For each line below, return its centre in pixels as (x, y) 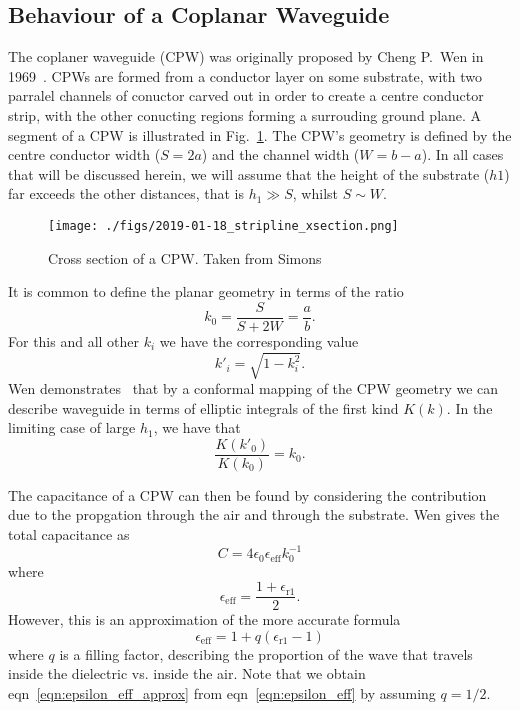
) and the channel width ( (280, 154)
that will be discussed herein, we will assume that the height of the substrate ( (249, 173)
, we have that (197, 427)
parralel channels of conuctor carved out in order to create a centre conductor (246, 95)
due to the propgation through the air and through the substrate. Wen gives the (254, 514)
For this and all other (74, 340)
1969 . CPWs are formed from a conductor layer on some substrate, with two (245, 75)
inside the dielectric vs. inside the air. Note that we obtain (187, 673)
